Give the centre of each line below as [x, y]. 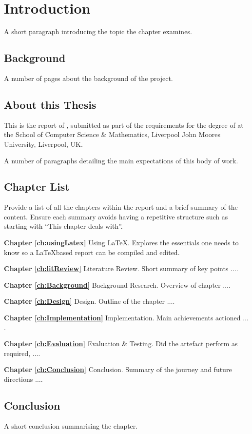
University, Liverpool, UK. [43, 144]
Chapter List [37, 187]
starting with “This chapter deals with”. [63, 226]
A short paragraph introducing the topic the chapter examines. [98, 31]
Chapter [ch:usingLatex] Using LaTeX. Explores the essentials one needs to [121, 243]
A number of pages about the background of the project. [88, 78]
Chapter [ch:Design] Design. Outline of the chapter [85, 301]
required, [17, 353]
